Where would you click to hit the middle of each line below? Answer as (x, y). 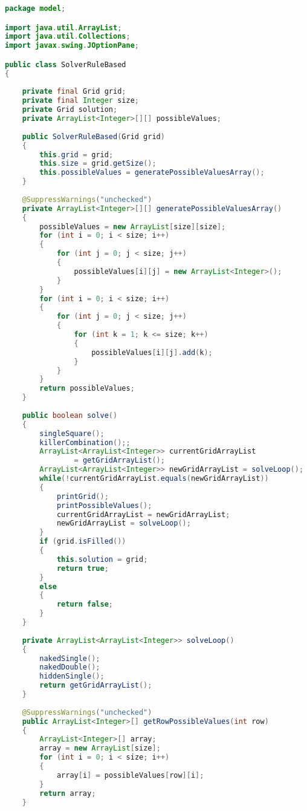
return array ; (68, 793)
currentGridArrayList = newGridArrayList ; (143, 514)
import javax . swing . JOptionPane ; (72, 46)
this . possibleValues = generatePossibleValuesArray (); (152, 173)
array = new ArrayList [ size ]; (100, 748)
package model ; (35, 8)
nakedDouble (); (70, 667)
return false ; (85, 604)
